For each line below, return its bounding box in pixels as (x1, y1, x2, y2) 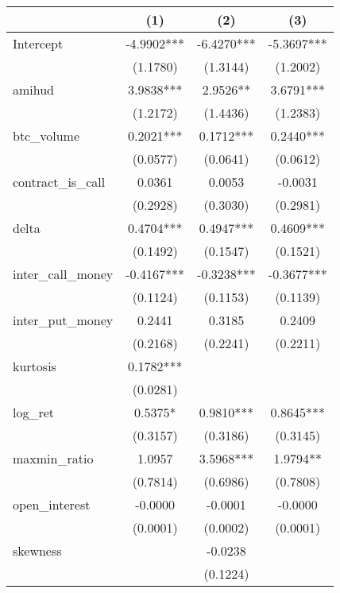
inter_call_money (13, 265, 114, 283)
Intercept (13, 34, 64, 52)
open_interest (13, 495, 91, 514)
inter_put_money (13, 311, 114, 329)
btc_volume (13, 126, 80, 145)
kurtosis (13, 357, 56, 375)
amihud (13, 80, 55, 99)
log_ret (13, 403, 55, 421)
